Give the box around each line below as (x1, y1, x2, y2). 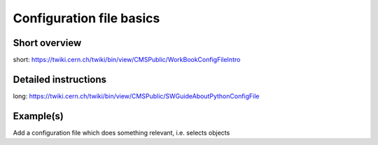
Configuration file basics (13, 10, 160, 26)
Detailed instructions (13, 73, 107, 85)
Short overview (13, 37, 82, 49)
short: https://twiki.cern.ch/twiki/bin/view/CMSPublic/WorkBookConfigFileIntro (13, 56, 241, 64)
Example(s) (13, 110, 64, 122)
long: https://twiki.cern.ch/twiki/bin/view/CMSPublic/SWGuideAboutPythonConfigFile (13, 91, 260, 100)
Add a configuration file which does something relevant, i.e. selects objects (13, 128, 230, 137)
